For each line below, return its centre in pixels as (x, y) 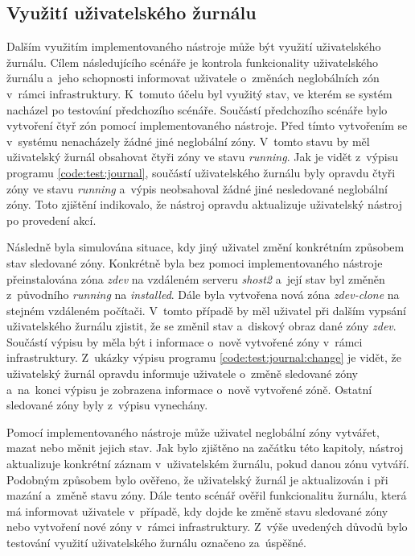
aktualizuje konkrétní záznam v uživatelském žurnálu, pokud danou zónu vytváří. (208, 464)
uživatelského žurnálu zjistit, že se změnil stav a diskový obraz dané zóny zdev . (201, 326)
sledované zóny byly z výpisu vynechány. (107, 405)
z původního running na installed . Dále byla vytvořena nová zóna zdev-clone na (203, 295)
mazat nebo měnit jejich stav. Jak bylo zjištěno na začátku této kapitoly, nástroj (205, 448)
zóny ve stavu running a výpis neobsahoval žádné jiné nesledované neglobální (197, 188)
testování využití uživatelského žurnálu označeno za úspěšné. (156, 543)
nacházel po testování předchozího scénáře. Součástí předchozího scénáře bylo (197, 109)
